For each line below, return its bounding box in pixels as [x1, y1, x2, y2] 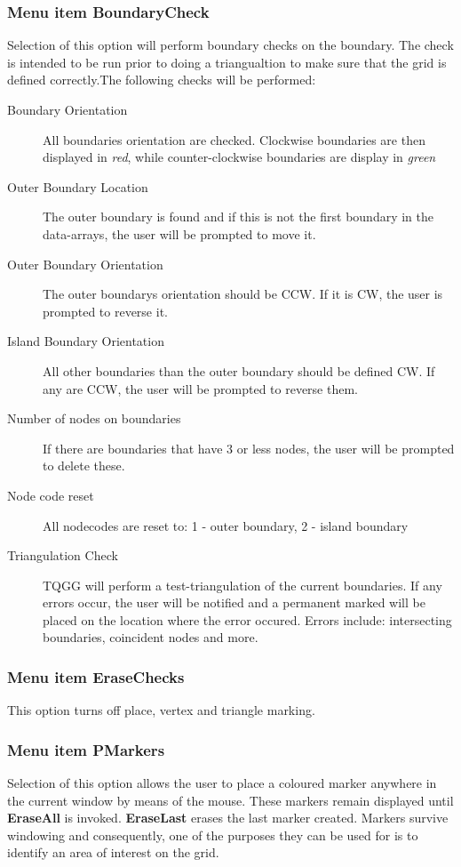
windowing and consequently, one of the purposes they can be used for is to [7, 825, 418, 844]
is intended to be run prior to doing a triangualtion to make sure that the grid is [7, 52, 447, 71]
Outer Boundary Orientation [7, 254, 163, 273]
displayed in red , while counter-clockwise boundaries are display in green [43, 148, 436, 166]
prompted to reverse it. [43, 301, 168, 320]
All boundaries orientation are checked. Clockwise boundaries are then [43, 130, 425, 149]
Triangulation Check [7, 546, 118, 565]
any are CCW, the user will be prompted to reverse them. [43, 379, 358, 397]
